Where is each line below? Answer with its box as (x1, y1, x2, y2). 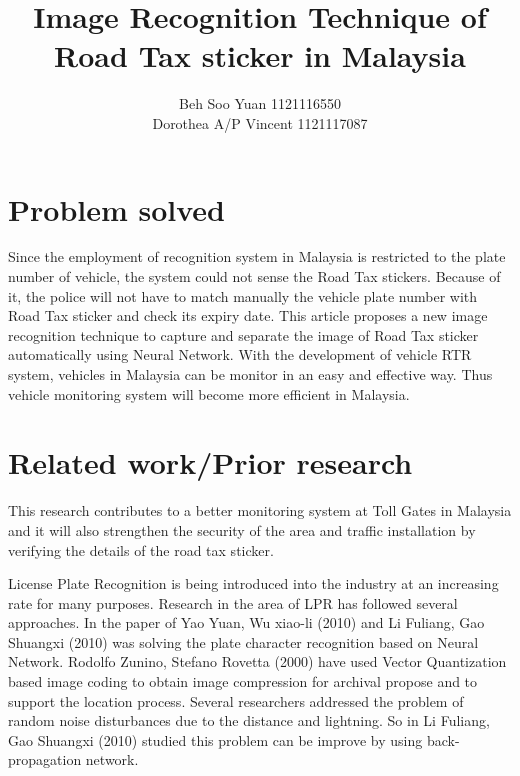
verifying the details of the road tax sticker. (8, 539, 274, 560)
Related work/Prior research (8, 442, 413, 483)
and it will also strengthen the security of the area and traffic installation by (8, 519, 476, 540)
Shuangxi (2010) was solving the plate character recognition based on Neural (8, 631, 479, 652)
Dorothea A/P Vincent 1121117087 (152, 112, 368, 133)
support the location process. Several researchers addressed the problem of (8, 690, 464, 711)
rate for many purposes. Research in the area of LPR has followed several (8, 592, 458, 613)
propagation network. (8, 749, 139, 770)
